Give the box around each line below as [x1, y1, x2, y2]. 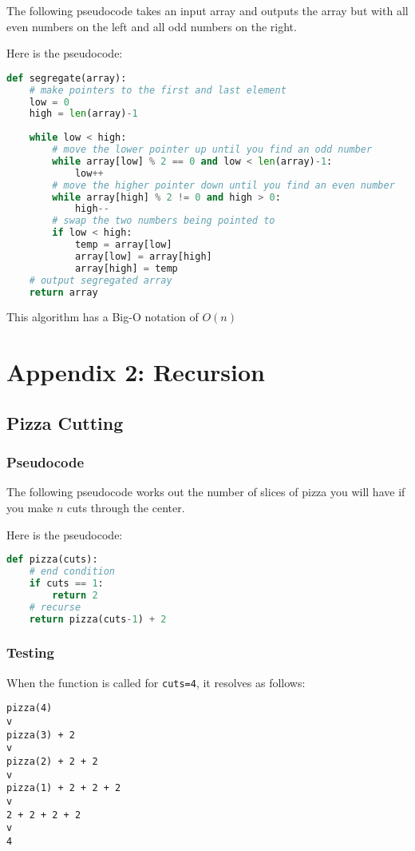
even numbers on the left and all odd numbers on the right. [6, 18, 297, 34]
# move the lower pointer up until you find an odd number [52, 144, 373, 156]
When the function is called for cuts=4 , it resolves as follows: [6, 674, 306, 690]
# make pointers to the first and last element [29, 84, 287, 96]
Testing [6, 642, 54, 662]
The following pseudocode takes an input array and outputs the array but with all [6, 2, 409, 18]
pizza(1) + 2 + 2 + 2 [6, 782, 121, 794]
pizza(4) [6, 702, 53, 714]
